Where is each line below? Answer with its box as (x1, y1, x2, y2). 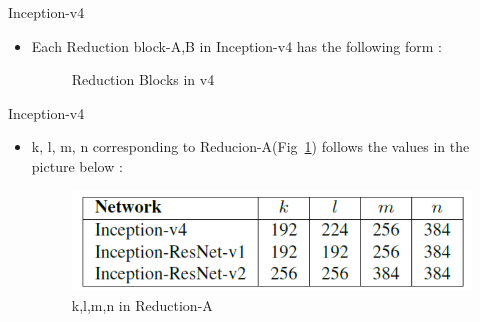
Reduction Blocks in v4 (71, 69, 215, 90)
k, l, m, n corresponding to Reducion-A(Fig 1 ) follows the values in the (31, 136, 470, 157)
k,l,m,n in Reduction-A (71, 294, 213, 315)
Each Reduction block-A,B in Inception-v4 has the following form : (31, 35, 443, 56)
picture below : (31, 155, 123, 176)
